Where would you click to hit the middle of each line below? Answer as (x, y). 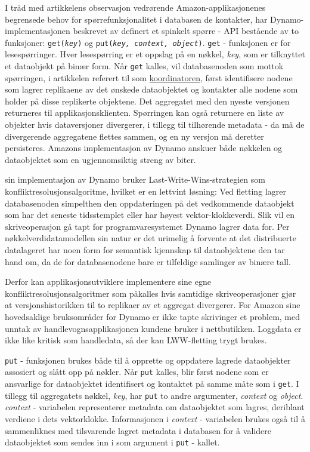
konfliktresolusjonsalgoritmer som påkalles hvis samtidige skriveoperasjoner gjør (151, 293)
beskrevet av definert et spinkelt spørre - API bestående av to (186, 31)
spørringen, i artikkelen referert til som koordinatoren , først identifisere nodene (149, 77)
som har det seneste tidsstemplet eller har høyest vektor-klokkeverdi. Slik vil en (150, 215)
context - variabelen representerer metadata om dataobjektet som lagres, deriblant (155, 407)
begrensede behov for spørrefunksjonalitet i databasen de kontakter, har (136, 19)
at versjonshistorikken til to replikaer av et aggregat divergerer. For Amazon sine (153, 305)
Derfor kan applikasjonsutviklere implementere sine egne (108, 282)
